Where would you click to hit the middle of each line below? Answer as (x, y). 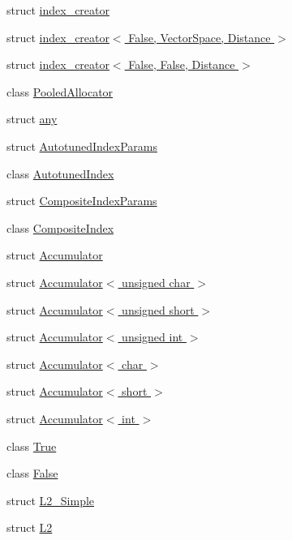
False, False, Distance (182, 64)
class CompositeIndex (60, 227)
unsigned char (156, 282)
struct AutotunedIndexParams (82, 146)
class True (32, 446)
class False (32, 473)
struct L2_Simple (51, 500)
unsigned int (152, 337)
